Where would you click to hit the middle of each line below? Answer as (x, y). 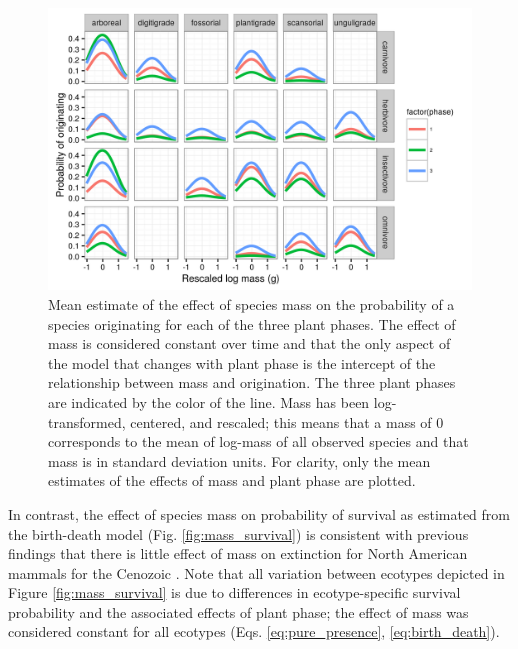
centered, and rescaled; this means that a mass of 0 (287, 421)
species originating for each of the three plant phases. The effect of (252, 323)
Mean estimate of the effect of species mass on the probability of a (251, 303)
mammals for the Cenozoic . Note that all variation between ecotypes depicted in (256, 572)
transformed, (87, 421)
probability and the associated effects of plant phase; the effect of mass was (238, 611)
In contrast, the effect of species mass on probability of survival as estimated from (259, 513)
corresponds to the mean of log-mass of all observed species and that (258, 441)
